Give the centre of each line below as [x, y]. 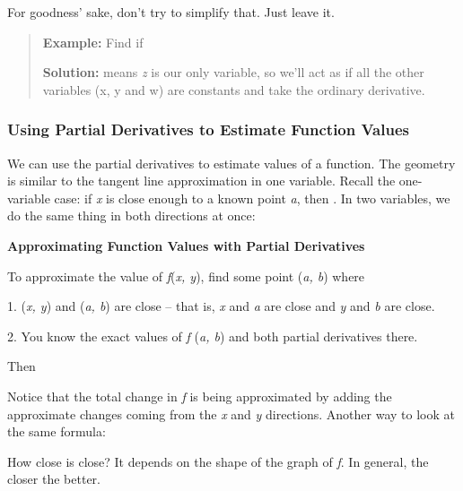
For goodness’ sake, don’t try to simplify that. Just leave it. [171, 12]
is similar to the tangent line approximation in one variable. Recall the [201, 181]
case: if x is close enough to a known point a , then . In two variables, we [252, 198]
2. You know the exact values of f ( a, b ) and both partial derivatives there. [213, 336]
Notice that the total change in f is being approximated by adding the [200, 396]
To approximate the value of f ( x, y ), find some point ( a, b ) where [186, 276]
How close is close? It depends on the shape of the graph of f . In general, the [218, 461]
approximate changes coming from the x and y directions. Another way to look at [231, 413]
